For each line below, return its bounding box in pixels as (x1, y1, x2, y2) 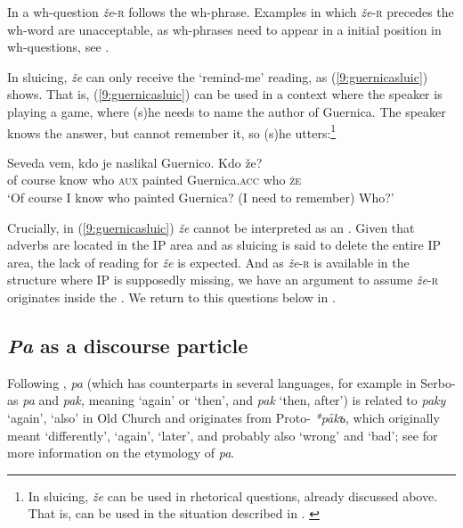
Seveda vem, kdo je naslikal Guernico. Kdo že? (7, 153, 263, 171)
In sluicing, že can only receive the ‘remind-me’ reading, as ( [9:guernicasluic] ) (7, 67, 428, 86)
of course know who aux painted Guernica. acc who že (7, 170, 302, 189)
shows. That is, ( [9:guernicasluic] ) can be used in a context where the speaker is (7, 85, 443, 103)
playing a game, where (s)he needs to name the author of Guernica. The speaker (7, 102, 446, 120)
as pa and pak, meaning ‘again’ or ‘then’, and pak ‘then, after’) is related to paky (7, 391, 446, 409)
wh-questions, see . (7, 37, 110, 56)
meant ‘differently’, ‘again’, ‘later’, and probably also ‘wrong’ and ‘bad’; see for (7, 425, 438, 444)
